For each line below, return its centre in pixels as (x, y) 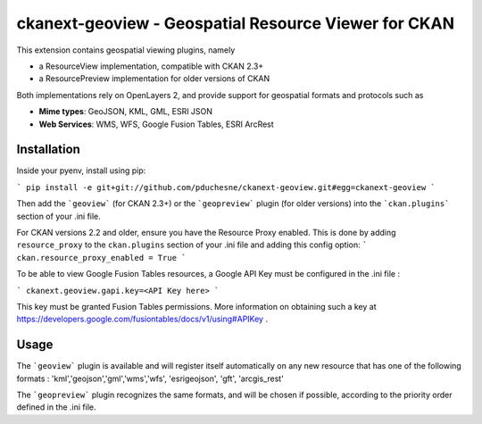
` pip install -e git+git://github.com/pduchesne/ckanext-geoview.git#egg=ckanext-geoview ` (226, 187)
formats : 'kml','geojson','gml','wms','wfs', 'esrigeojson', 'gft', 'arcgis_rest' (150, 378)
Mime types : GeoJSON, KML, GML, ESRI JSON (126, 112)
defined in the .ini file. (56, 407)
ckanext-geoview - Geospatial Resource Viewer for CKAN (236, 23)
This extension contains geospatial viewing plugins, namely (126, 50)
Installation (48, 150)
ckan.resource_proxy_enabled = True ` (101, 258)
